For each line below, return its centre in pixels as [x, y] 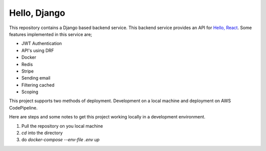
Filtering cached [38, 85]
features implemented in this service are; [50, 34]
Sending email [36, 78]
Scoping [30, 92]
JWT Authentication [42, 43]
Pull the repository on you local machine [62, 126]
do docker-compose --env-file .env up [61, 140]
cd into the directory [42, 133]
